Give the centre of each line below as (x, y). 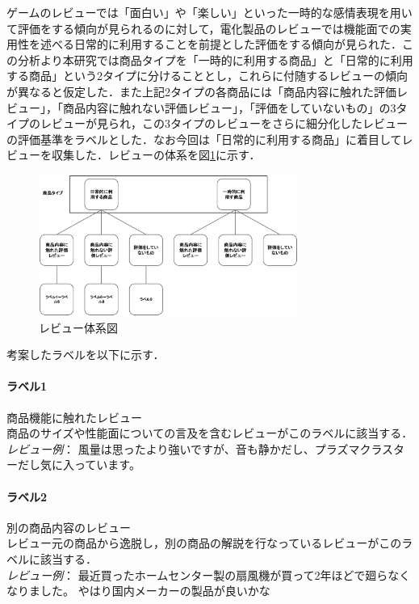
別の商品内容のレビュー (69, 527)
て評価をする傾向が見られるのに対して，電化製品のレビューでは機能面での (203, 28)
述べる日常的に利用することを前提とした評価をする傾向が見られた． (221, 44)
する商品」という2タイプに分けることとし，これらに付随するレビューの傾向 (207, 76)
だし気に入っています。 (79, 465)
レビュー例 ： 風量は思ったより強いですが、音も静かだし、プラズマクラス (200, 448)
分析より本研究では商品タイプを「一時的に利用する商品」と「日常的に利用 (215, 59)
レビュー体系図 (78, 327)
